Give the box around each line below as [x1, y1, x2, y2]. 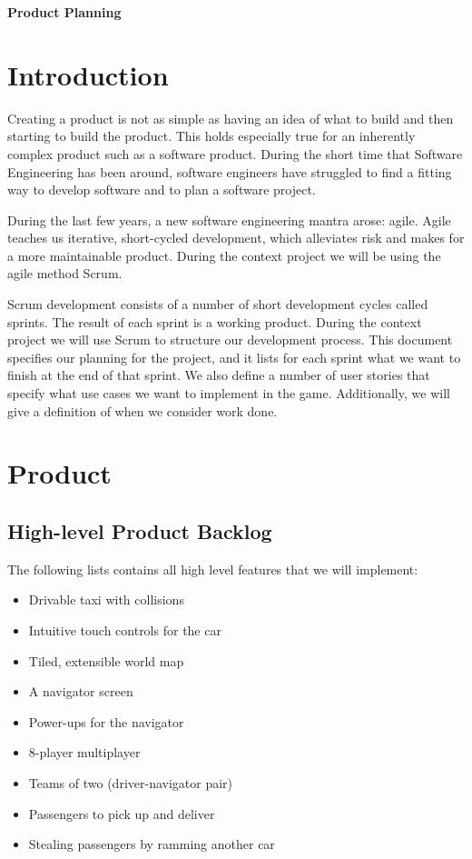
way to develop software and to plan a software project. [7, 180, 316, 199]
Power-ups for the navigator [28, 712, 184, 731]
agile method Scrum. [7, 264, 123, 283]
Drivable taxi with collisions [28, 590, 184, 609]
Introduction [7, 55, 169, 93]
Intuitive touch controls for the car [28, 620, 221, 639]
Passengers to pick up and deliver [28, 804, 215, 823]
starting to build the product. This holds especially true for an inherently [7, 126, 416, 145]
